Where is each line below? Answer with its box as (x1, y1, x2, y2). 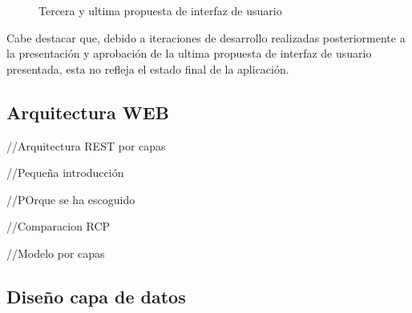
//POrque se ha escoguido (6, 191, 135, 207)
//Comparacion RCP (6, 218, 111, 235)
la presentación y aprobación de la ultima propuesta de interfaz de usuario (6, 45, 372, 62)
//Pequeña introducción (6, 164, 124, 181)
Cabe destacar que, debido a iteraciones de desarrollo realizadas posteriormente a (6, 29, 406, 46)
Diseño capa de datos (6, 283, 186, 308)
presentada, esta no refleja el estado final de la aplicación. (6, 60, 289, 77)
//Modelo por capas (6, 244, 105, 261)
